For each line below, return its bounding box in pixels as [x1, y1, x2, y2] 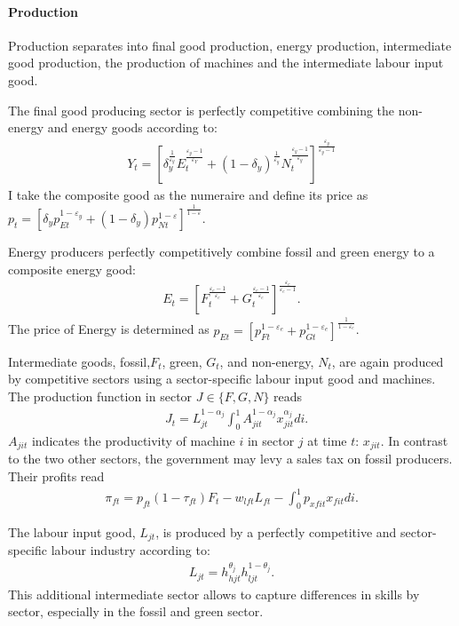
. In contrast [380, 431, 448, 449]
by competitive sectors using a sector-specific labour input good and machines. [8, 369, 436, 388]
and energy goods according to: [47, 118, 218, 137]
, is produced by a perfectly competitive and [155, 522, 397, 541]
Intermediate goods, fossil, [8, 352, 151, 370]
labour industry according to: [51, 541, 210, 559]
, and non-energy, [219, 352, 314, 370]
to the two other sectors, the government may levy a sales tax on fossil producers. [8, 449, 453, 468]
